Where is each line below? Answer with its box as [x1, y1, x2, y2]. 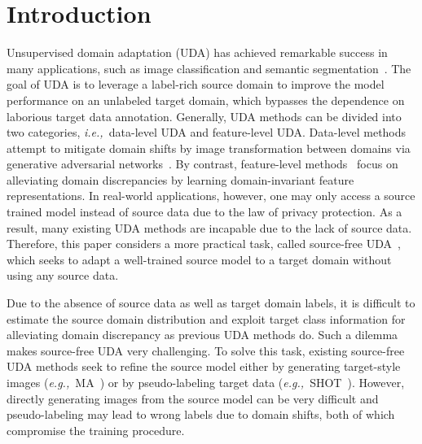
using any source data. [7, 267, 119, 284]
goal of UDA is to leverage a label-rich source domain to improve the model [7, 76, 385, 93]
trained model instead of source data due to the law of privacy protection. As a [7, 203, 402, 220]
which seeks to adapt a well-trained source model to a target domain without [7, 250, 392, 268]
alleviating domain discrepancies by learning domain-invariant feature [7, 171, 354, 188]
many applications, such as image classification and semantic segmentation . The [7, 59, 411, 76]
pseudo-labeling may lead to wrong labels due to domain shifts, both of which [7, 406, 395, 423]
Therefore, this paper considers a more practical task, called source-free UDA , [7, 235, 401, 252]
